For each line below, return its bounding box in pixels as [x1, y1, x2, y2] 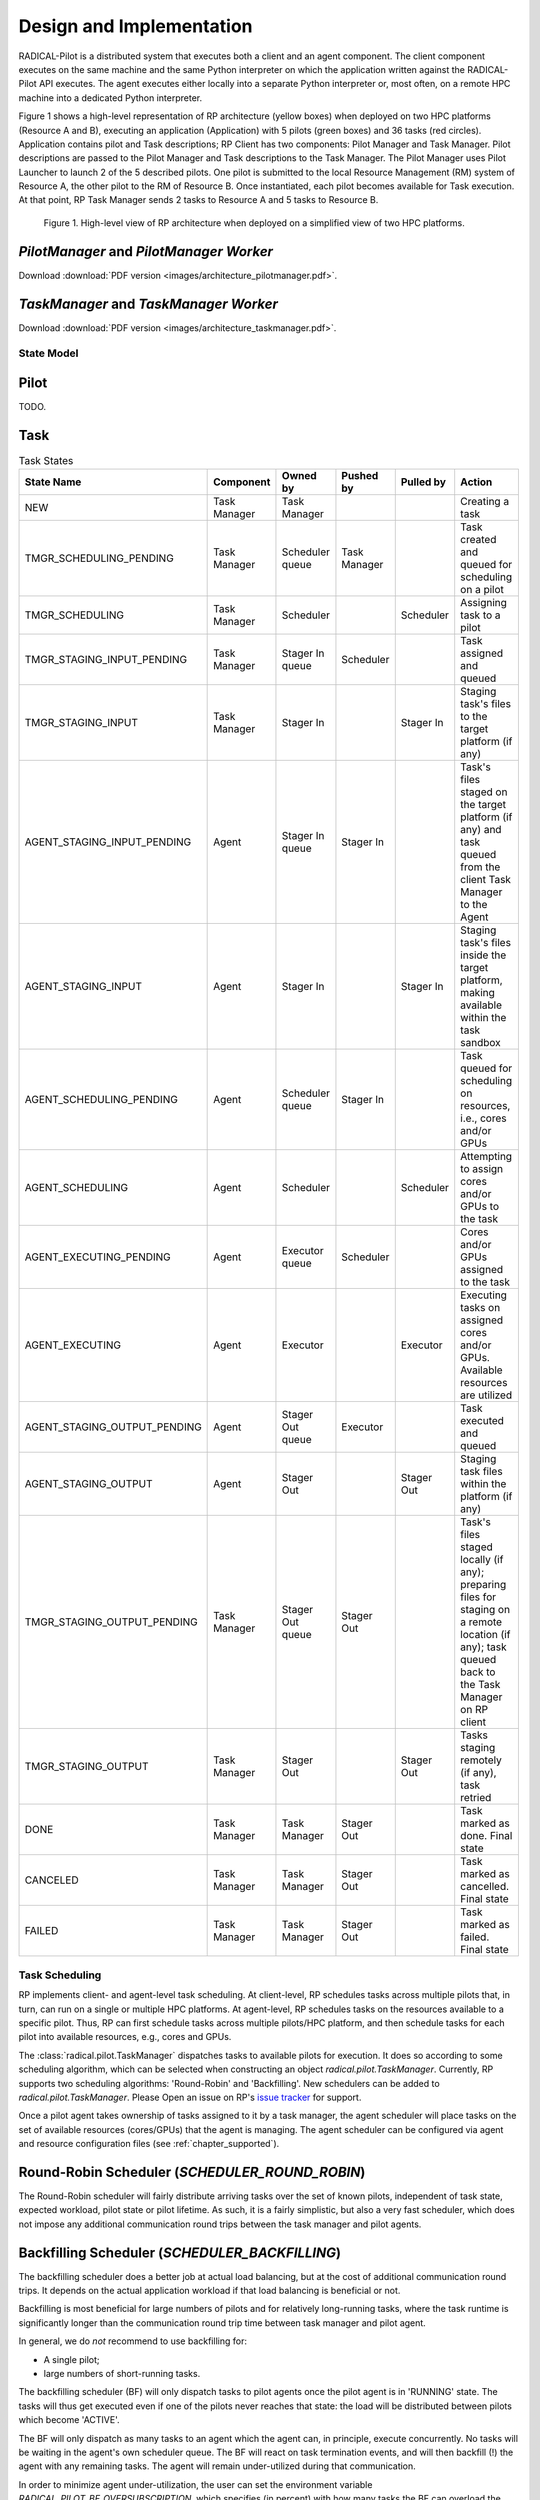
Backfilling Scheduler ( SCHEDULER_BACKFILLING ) [18, 2244, 342, 2261]
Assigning [460, 596, 507, 610]
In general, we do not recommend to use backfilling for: [18, 2335, 247, 2347]
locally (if [460, 1553, 504, 1567]
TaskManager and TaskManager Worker [18, 295, 279, 312]
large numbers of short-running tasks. [43, 2368, 201, 2379]
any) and [460, 823, 502, 837]
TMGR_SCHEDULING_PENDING [24, 551, 174, 565]
